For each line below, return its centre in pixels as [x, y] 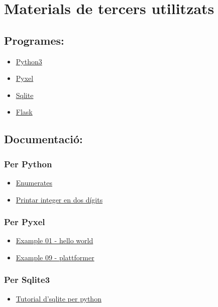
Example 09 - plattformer [55, 257]
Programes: [34, 40]
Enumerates [34, 182]
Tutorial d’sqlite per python [59, 298]
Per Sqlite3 [27, 280]
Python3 [29, 61]
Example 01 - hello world [55, 240]
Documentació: [43, 139]
